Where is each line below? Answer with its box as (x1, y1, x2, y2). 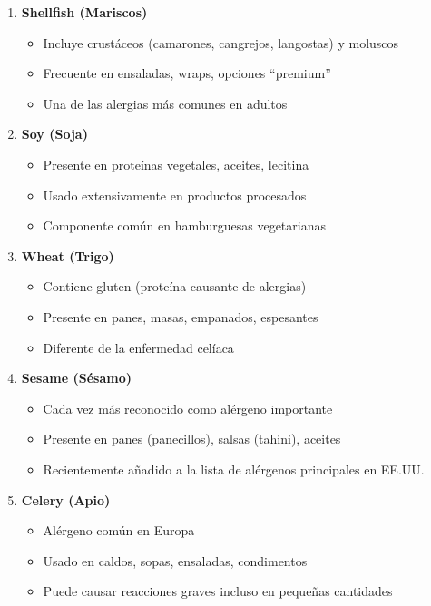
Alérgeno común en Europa (43, 521, 195, 540)
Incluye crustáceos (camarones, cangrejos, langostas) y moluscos (43, 33, 399, 52)
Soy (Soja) (21, 124, 88, 143)
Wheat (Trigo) (21, 246, 114, 265)
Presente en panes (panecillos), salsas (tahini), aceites (43, 429, 341, 448)
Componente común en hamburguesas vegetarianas (43, 216, 326, 235)
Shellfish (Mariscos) (21, 3, 148, 21)
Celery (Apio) (21, 490, 111, 509)
